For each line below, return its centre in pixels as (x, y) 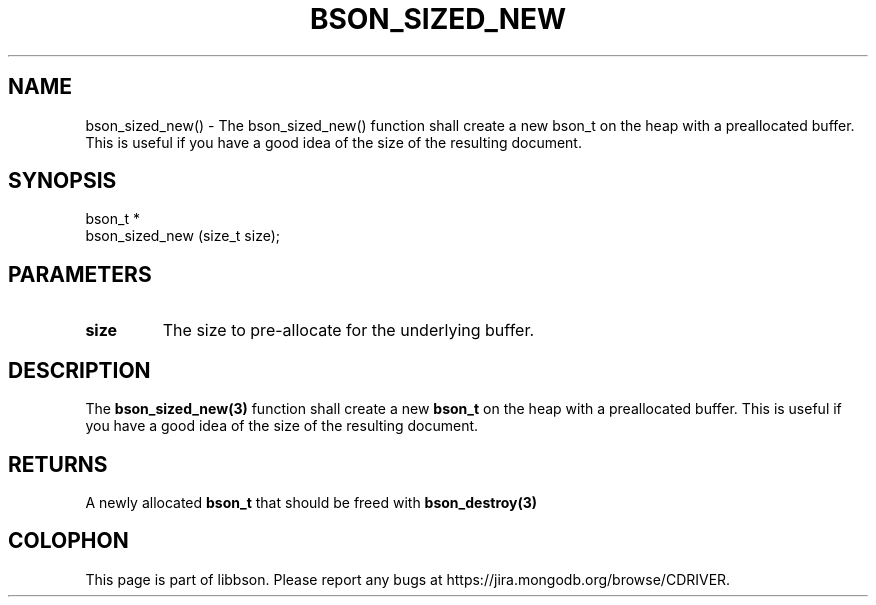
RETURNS (58, 464)
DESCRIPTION (79, 370)
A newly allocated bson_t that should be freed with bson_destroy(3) (311, 502)
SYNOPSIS (62, 181)
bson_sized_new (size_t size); (182, 236)
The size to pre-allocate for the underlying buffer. (348, 330)
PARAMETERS (80, 274)
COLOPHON (68, 541)
